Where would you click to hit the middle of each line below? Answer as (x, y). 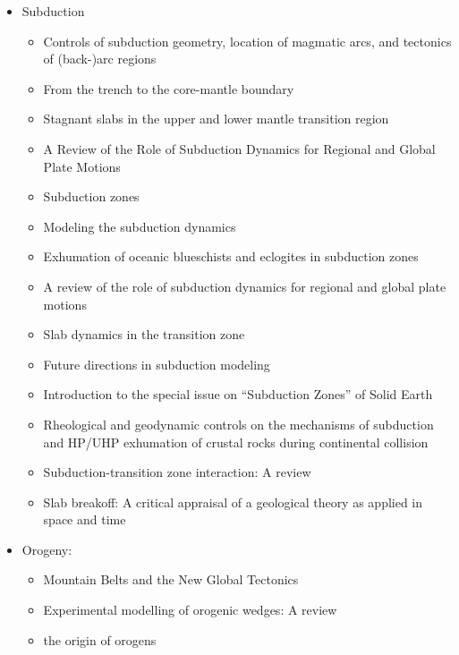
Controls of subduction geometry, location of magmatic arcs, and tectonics (247, 41)
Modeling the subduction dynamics (140, 226)
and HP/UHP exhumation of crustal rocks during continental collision (236, 442)
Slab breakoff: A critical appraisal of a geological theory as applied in (233, 502)
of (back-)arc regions (100, 59)
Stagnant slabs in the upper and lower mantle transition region (216, 119)
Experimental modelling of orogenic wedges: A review (190, 610)
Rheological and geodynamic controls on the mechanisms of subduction (238, 424)
